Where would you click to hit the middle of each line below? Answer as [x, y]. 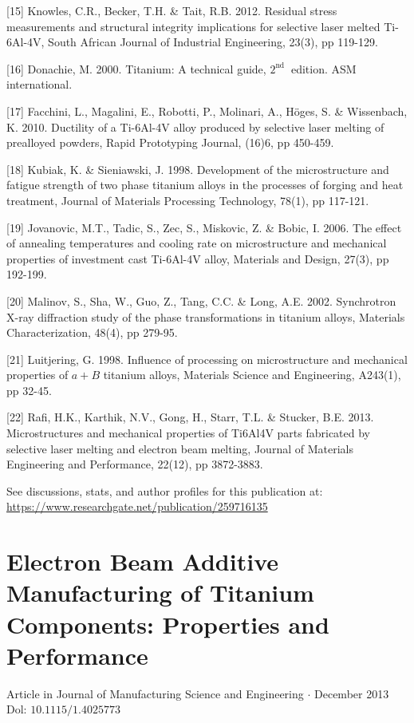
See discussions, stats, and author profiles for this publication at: [165, 490]
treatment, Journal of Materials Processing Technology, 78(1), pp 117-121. [188, 200]
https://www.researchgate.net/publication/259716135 [137, 506]
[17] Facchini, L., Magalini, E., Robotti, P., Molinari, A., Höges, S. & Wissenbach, [207, 111]
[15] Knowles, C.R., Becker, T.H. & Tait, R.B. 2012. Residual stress [172, 10]
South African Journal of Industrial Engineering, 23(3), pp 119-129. [213, 42]
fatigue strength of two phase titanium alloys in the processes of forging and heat [205, 185]
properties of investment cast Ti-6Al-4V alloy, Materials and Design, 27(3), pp [198, 258]
